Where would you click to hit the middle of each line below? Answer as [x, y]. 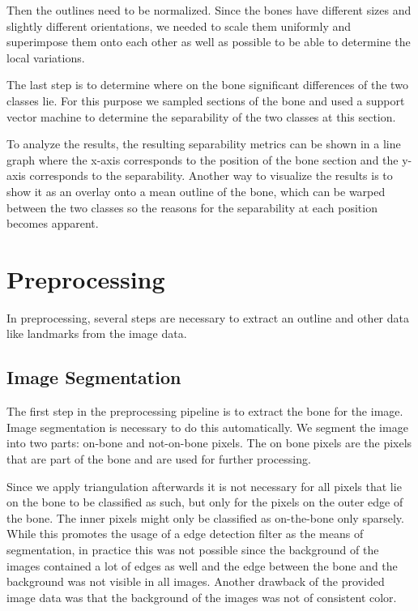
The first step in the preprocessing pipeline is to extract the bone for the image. [205, 411]
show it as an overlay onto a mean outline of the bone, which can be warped [196, 191]
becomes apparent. [53, 223]
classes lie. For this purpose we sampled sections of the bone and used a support [206, 100]
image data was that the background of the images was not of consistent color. [202, 597]
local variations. [46, 57]
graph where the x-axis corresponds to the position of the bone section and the [203, 159]
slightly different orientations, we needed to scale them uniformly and [179, 26]
